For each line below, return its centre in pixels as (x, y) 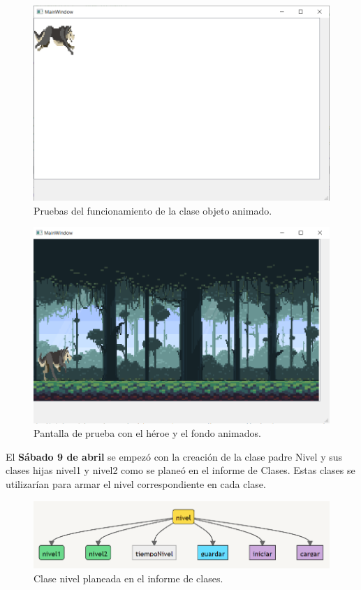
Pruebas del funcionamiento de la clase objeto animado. (153, 210)
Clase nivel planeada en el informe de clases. (128, 578)
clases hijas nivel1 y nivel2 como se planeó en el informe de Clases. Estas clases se (180, 470)
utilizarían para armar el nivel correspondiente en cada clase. (136, 484)
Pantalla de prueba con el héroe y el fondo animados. (147, 433)
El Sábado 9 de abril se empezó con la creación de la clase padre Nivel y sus (174, 456)
